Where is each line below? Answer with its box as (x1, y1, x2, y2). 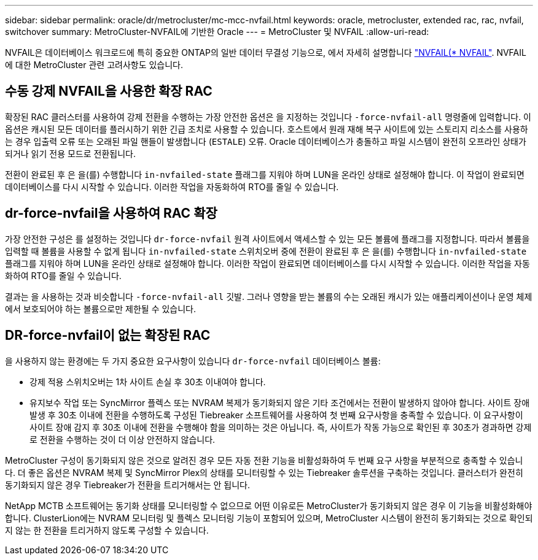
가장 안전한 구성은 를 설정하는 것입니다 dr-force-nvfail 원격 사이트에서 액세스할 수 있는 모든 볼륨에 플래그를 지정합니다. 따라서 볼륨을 (5, 233, 530, 244)
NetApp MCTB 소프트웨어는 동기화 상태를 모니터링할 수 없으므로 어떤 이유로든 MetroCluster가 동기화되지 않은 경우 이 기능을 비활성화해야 (5, 500, 532, 511)
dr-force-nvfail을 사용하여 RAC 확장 (5, 205, 217, 221)
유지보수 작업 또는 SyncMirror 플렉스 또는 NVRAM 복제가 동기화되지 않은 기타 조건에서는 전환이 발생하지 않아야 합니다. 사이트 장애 (29, 397, 530, 408)
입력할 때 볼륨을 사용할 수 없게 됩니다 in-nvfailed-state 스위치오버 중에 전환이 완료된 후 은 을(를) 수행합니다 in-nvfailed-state (5, 245, 527, 256)
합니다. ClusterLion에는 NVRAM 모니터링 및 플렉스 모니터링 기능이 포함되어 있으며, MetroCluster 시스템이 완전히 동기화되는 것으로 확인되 (5, 512, 533, 523)
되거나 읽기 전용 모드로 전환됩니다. (5, 148, 136, 159)
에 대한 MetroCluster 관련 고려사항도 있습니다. (5, 59, 184, 70)
